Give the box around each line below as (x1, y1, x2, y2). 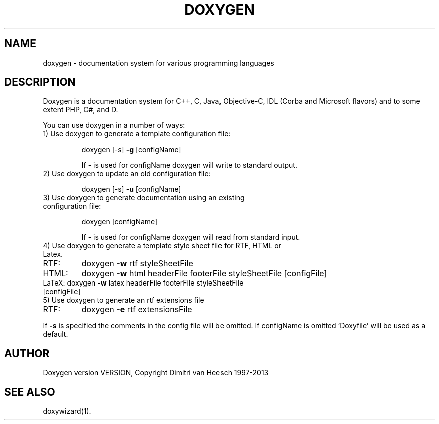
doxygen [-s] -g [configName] (81, 145, 181, 154)
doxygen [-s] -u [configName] (81, 185, 181, 194)
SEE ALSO (4, 385, 55, 398)
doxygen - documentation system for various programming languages (43, 58, 274, 67)
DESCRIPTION (4, 76, 76, 89)
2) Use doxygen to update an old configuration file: (43, 169, 211, 178)
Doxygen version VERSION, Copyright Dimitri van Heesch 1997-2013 (43, 368, 269, 377)
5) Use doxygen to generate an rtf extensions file (43, 296, 204, 305)
